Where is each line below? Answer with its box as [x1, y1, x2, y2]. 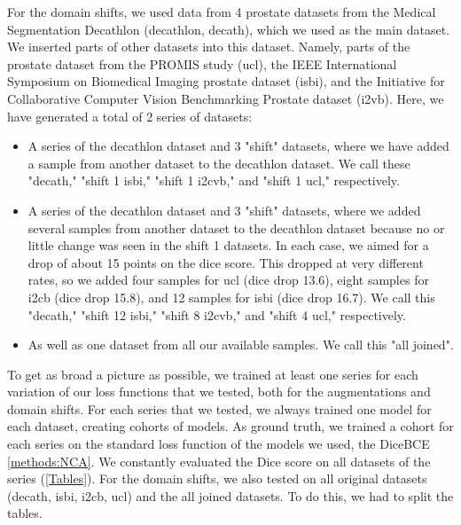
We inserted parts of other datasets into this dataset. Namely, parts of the [7, 37, 410, 56]
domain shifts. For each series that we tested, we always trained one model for [7, 399, 432, 418]
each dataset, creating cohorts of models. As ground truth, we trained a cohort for [7, 417, 454, 435]
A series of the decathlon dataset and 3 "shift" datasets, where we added [27, 200, 421, 219]
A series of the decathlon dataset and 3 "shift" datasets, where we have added [27, 137, 449, 155]
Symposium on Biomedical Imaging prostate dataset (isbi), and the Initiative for [7, 72, 445, 90]
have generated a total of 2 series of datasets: [7, 106, 253, 125]
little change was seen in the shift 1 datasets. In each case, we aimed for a [27, 236, 429, 255]
